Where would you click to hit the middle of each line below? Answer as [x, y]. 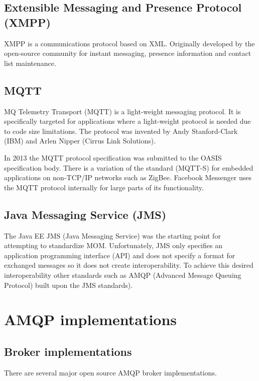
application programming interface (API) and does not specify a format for [120, 255]
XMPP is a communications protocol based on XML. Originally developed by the [129, 43]
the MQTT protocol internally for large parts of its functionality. [104, 187]
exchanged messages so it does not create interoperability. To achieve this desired [129, 265]
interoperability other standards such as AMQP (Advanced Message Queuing [123, 275]
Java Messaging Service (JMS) [85, 214]
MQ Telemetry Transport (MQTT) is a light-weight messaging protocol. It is [122, 111]
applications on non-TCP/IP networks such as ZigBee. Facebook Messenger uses [128, 177]
